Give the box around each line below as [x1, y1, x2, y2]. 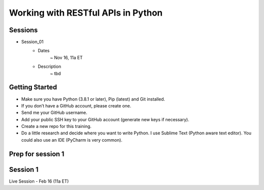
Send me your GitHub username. [21, 110, 88, 116]
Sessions [9, 26, 38, 34]
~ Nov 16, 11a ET [50, 54, 83, 61]
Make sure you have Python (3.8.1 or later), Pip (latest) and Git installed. [21, 96, 165, 102]
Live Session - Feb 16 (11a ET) [9, 178, 69, 184]
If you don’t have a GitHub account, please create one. [21, 103, 132, 108]
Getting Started [9, 83, 57, 91]
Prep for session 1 [9, 149, 65, 158]
